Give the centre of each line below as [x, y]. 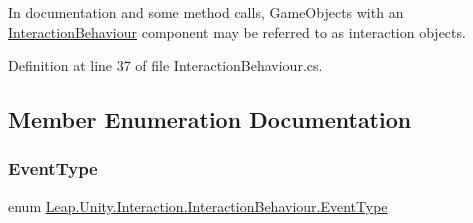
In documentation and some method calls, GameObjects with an [206, 12]
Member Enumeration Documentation [210, 119]
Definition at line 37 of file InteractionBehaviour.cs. [165, 65]
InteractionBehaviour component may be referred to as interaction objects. [237, 31]
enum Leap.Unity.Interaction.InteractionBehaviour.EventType [198, 205]
